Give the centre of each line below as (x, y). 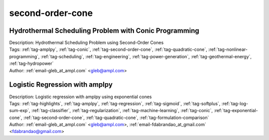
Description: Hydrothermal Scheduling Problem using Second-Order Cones (86, 43)
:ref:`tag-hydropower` (32, 64)
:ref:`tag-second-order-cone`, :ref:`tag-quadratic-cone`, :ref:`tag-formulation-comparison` (116, 118)
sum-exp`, (20, 111)
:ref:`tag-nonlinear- (228, 49)
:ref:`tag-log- (235, 103)
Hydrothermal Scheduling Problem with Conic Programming (104, 31)
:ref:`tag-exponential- (236, 111)
